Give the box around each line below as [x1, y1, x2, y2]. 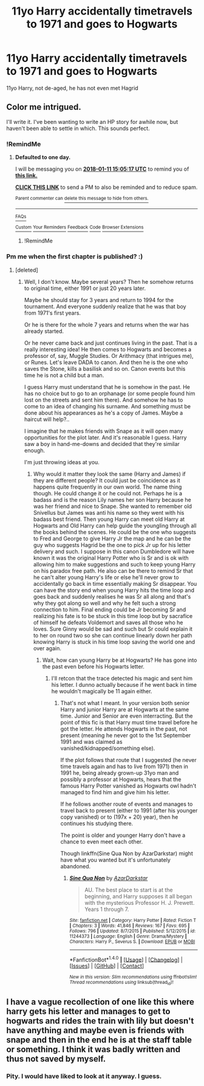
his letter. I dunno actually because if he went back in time [51, 681, 197, 688]
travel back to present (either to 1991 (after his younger [60, 806, 198, 814]
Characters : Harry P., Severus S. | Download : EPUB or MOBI [69, 938, 195, 944]
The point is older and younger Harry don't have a [60, 831, 186, 839]
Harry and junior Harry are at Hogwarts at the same [60, 706, 189, 713]
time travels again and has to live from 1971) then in [60, 763, 188, 770]
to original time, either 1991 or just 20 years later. [24, 284, 146, 292]
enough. [24, 447, 46, 454]
